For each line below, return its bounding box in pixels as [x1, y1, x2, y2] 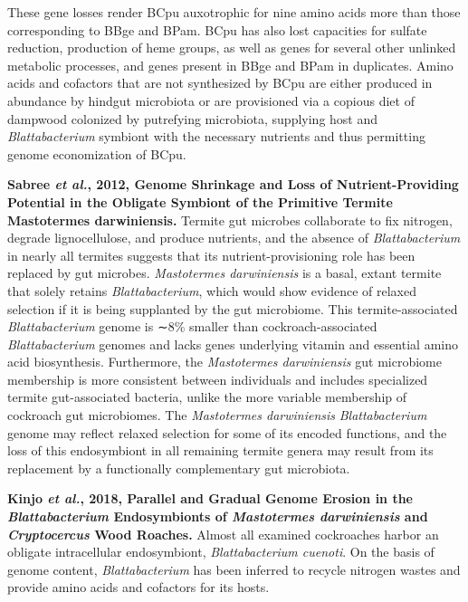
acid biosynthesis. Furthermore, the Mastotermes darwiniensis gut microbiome [7, 352, 442, 371]
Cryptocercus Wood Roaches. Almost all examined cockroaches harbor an [7, 524, 439, 543]
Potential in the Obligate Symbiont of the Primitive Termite [7, 192, 393, 211]
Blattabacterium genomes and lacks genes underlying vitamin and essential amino [7, 334, 458, 353]
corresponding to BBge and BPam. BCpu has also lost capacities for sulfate [7, 20, 427, 39]
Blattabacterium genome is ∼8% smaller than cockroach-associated [7, 317, 377, 336]
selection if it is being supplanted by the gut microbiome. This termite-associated [7, 299, 458, 318]
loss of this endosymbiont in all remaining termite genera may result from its [7, 441, 434, 460]
